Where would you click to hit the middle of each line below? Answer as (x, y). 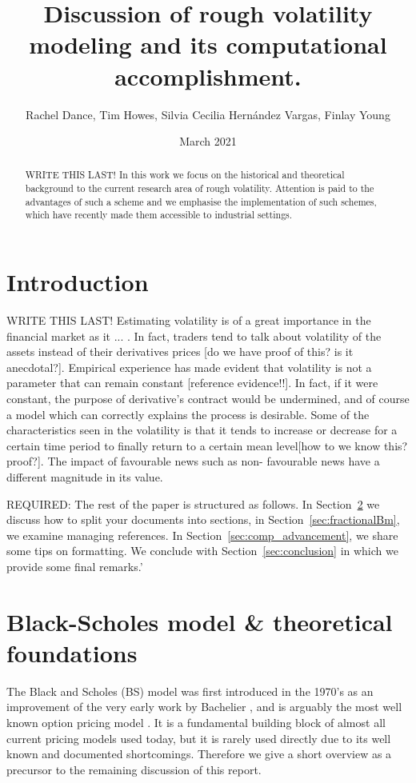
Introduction (78, 282)
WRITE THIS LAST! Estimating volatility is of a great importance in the (189, 320)
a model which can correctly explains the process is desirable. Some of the (188, 414)
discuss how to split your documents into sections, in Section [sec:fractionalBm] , (203, 519)
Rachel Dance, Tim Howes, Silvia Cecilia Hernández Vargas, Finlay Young (208, 114)
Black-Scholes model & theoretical (200, 621)
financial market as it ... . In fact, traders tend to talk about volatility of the (194, 336)
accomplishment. (208, 76)
